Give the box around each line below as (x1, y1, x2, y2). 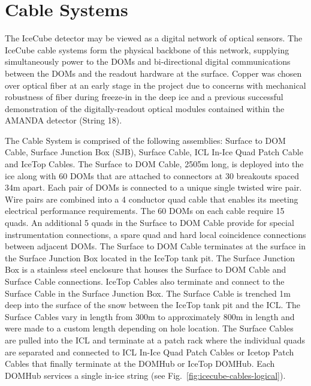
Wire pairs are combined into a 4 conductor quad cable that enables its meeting (5, 192, 298, 205)
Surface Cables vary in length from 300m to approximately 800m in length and (5, 310, 295, 322)
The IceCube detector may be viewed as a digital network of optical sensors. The (5, 32, 303, 44)
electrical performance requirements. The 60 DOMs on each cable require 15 (5, 204, 285, 217)
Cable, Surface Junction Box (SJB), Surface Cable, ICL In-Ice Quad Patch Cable (5, 146, 303, 158)
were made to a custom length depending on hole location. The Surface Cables (5, 322, 294, 334)
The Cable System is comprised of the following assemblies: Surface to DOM (5, 134, 286, 146)
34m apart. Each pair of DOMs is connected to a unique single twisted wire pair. (5, 181, 302, 194)
